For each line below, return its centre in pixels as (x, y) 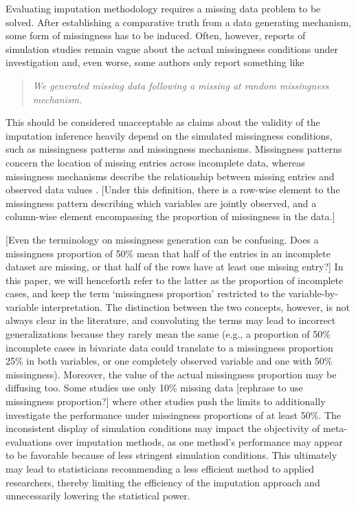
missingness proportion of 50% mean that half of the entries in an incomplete (168, 253)
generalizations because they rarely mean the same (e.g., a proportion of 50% (168, 334)
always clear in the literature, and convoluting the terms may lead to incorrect (171, 320)
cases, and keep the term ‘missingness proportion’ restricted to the (146, 293)
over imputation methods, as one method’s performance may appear (199, 441)
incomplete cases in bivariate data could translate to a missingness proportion (169, 347)
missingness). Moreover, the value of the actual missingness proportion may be (171, 374)
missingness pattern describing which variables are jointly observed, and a (161, 203)
